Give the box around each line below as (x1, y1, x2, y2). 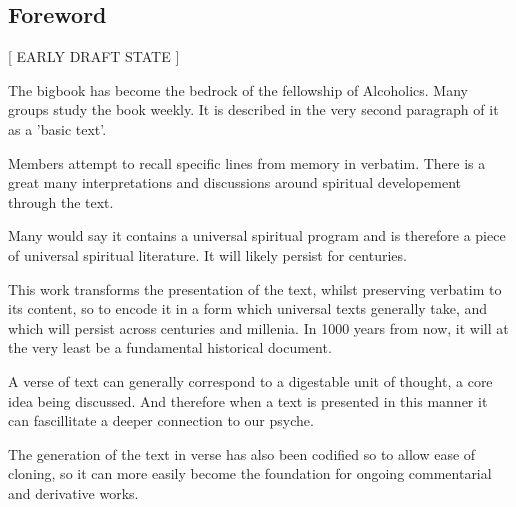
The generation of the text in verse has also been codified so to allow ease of (8, 443, 476, 464)
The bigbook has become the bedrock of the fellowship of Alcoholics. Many (8, 79, 468, 100)
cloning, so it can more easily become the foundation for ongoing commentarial (8, 463, 492, 484)
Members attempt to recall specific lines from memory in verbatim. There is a (8, 152, 486, 173)
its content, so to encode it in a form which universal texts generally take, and (8, 298, 488, 319)
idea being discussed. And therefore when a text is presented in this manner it (8, 390, 488, 411)
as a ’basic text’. (8, 118, 107, 139)
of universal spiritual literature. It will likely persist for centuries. (8, 244, 407, 265)
